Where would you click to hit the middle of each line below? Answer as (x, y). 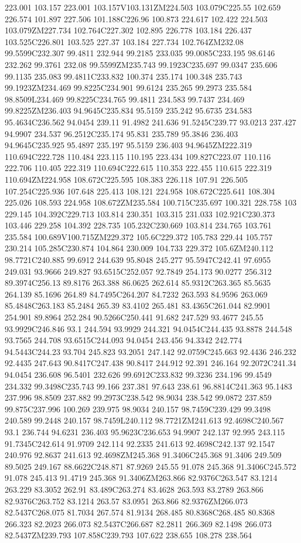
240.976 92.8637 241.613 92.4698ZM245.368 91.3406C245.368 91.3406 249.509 (143, 455)
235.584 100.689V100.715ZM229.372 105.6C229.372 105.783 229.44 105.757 (139, 236)
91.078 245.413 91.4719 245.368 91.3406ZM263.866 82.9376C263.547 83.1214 (141, 478)
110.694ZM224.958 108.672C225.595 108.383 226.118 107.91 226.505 (126, 179)
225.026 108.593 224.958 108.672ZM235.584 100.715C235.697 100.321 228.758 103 (151, 202)
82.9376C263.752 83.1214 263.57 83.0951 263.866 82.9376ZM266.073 (126, 501)
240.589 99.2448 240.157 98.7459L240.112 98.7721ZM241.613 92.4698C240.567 (144, 420)
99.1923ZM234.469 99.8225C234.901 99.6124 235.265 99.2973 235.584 (128, 88)
